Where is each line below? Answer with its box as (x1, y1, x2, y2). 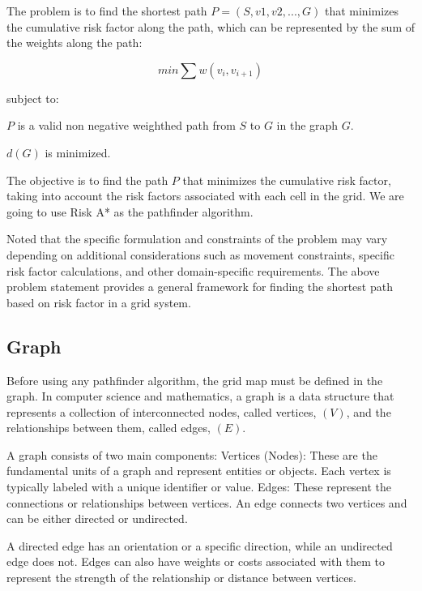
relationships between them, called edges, (6, 419, 211, 436)
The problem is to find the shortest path (6, 2, 207, 19)
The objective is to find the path (6, 171, 168, 188)
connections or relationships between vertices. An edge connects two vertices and (6, 494, 407, 511)
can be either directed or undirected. (6, 510, 188, 527)
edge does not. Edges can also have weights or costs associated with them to (6, 553, 386, 570)
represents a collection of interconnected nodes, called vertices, (6, 403, 317, 420)
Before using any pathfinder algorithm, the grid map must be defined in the (6, 371, 383, 388)
